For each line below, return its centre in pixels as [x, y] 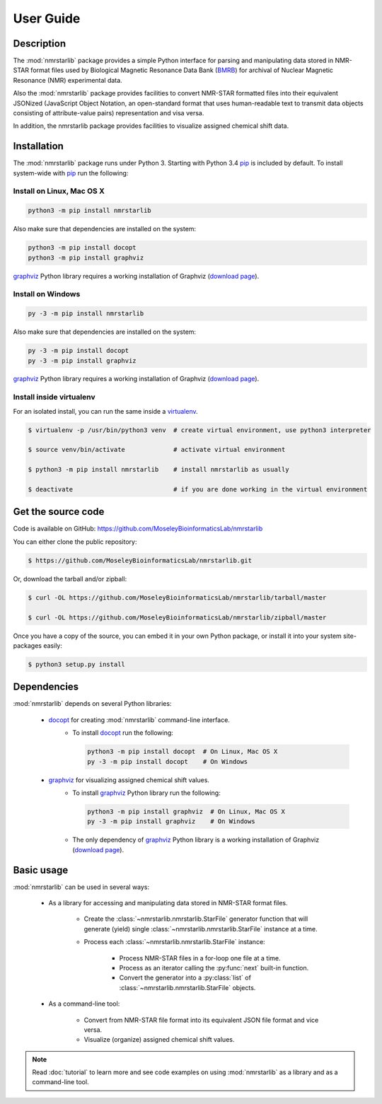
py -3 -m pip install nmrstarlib [86, 314]
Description [40, 43]
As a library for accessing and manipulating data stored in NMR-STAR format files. [168, 903]
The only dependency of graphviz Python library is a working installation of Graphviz [196, 840]
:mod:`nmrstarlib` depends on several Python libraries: [92, 704]
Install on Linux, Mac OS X [59, 191]
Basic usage [41, 870]
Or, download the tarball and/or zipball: [70, 579]
